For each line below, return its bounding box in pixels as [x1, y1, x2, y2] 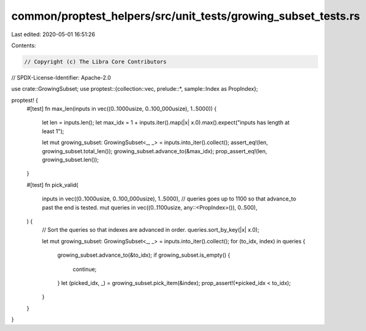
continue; [72, 265, 97, 273]
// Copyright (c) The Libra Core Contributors [24, 58, 167, 65]
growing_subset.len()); [42, 156, 99, 164]
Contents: [11, 42, 36, 49]
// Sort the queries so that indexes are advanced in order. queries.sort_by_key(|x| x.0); [42, 226, 260, 234]
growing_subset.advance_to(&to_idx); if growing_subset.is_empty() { [57, 251, 231, 259]
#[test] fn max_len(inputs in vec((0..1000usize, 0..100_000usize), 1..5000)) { [26, 105, 217, 113]
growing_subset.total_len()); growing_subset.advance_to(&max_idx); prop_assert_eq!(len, [42, 147, 267, 154]
